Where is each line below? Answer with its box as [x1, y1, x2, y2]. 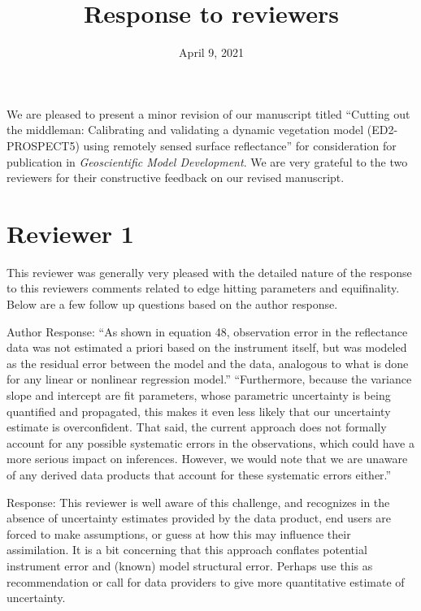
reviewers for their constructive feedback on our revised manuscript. [7, 169, 345, 186]
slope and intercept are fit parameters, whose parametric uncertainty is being [7, 386, 391, 403]
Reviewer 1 [7, 216, 134, 249]
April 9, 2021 [179, 44, 244, 61]
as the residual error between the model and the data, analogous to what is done [7, 354, 409, 371]
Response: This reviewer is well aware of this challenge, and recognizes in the [7, 493, 390, 510]
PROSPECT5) [7, 136, 80, 154]
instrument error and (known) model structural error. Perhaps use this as [7, 557, 373, 574]
